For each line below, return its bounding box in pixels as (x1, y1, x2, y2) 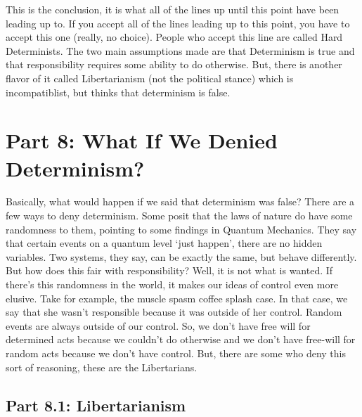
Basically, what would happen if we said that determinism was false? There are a (6, 194, 355, 209)
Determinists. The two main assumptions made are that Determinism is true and (6, 43, 355, 58)
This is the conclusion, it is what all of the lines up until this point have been (6, 2, 340, 16)
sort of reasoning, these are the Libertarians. (6, 359, 198, 374)
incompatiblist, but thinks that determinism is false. (6, 84, 231, 99)
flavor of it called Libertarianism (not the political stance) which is (6, 70, 294, 85)
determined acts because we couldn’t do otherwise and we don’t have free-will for (6, 332, 356, 347)
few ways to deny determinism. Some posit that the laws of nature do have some (6, 208, 353, 223)
